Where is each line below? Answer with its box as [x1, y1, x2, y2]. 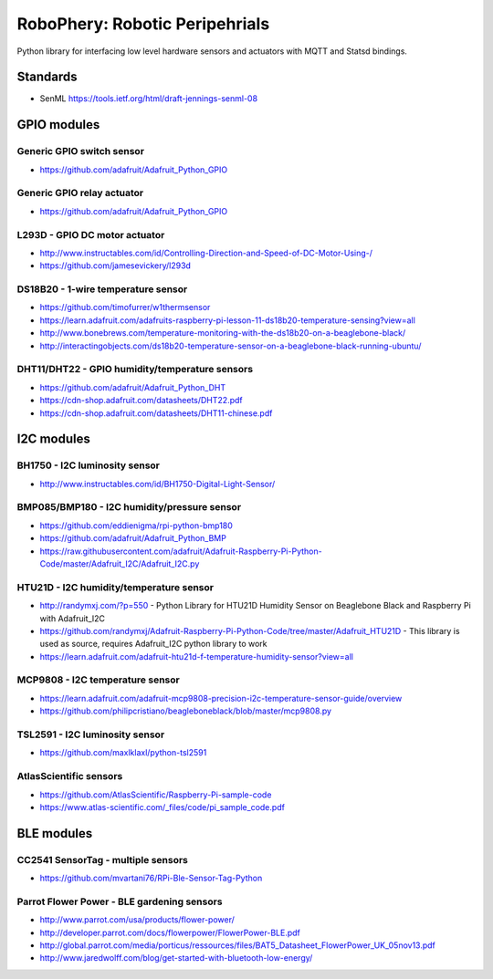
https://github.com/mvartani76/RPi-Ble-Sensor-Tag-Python [39, 872, 263, 884]
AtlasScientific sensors [16, 770, 123, 783]
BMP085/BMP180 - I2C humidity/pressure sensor [16, 501, 242, 514]
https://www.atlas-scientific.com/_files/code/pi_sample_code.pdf [39, 801, 285, 812]
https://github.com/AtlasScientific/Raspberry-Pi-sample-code [39, 789, 272, 800]
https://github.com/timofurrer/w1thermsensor [39, 302, 211, 313]
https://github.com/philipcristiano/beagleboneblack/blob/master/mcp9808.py [39, 705, 332, 716]
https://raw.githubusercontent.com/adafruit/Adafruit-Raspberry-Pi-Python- [39, 546, 323, 557]
